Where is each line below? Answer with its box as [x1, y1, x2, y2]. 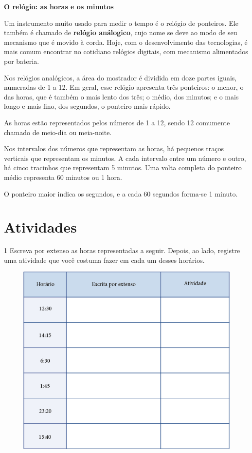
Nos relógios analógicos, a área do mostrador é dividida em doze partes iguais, [4, 72, 237, 82]
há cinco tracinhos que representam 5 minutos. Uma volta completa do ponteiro [4, 162, 242, 173]
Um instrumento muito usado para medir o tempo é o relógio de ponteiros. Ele [4, 18, 239, 28]
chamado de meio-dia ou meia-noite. [4, 127, 112, 137]
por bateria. [4, 56, 39, 66]
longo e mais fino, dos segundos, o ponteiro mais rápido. [4, 101, 171, 111]
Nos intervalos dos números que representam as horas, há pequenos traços [4, 143, 224, 154]
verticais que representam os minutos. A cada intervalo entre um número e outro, [4, 153, 246, 163]
